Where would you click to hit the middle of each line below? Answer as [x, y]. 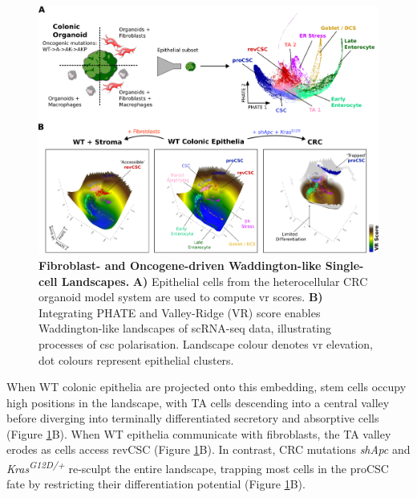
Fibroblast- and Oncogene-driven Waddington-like [180, 265]
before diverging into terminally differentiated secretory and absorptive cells [193, 418]
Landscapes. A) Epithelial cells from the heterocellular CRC [215, 281]
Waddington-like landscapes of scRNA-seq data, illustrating [185, 328]
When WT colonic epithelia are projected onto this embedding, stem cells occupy [206, 387]
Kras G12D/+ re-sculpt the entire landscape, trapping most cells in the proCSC [198, 467]
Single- [344, 265]
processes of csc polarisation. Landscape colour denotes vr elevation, [206, 343]
